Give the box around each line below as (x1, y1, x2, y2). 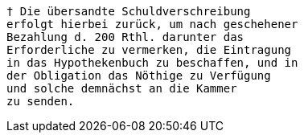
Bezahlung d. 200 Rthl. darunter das (6, 31, 244, 43)
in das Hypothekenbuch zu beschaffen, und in (6, 56, 298, 69)
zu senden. (6, 95, 75, 108)
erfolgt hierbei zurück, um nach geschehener (6, 18, 298, 31)
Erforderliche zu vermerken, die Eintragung (6, 43, 292, 56)
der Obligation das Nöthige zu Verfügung (6, 69, 271, 82)
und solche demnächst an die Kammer (6, 82, 237, 95)
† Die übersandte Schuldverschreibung (6, 5, 251, 18)
